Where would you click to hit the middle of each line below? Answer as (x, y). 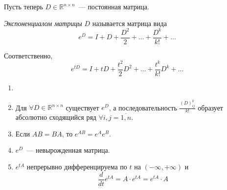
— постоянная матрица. (114, 6)
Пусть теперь (23, 6)
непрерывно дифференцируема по (77, 166)
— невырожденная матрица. (68, 150)
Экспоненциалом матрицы (43, 23)
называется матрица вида (129, 23)
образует (210, 107)
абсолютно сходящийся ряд (56, 117)
